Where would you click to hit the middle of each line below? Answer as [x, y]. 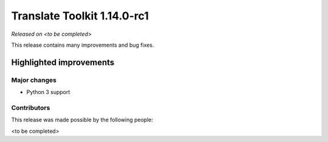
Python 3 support [48, 92]
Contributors [31, 107]
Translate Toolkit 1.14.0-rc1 [80, 16]
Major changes [34, 80]
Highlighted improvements [63, 62]
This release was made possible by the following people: [82, 120]
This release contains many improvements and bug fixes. [83, 45]
